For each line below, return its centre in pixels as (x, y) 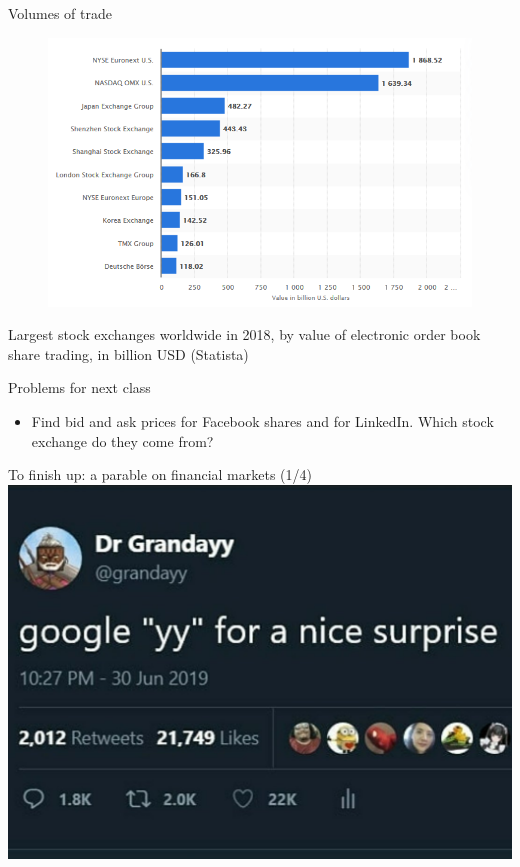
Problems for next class (79, 387)
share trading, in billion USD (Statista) (128, 353)
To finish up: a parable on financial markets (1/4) (160, 474)
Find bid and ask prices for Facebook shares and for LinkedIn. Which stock (262, 421)
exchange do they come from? (122, 440)
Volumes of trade (60, 13)
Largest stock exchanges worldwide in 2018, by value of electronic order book (244, 334)
